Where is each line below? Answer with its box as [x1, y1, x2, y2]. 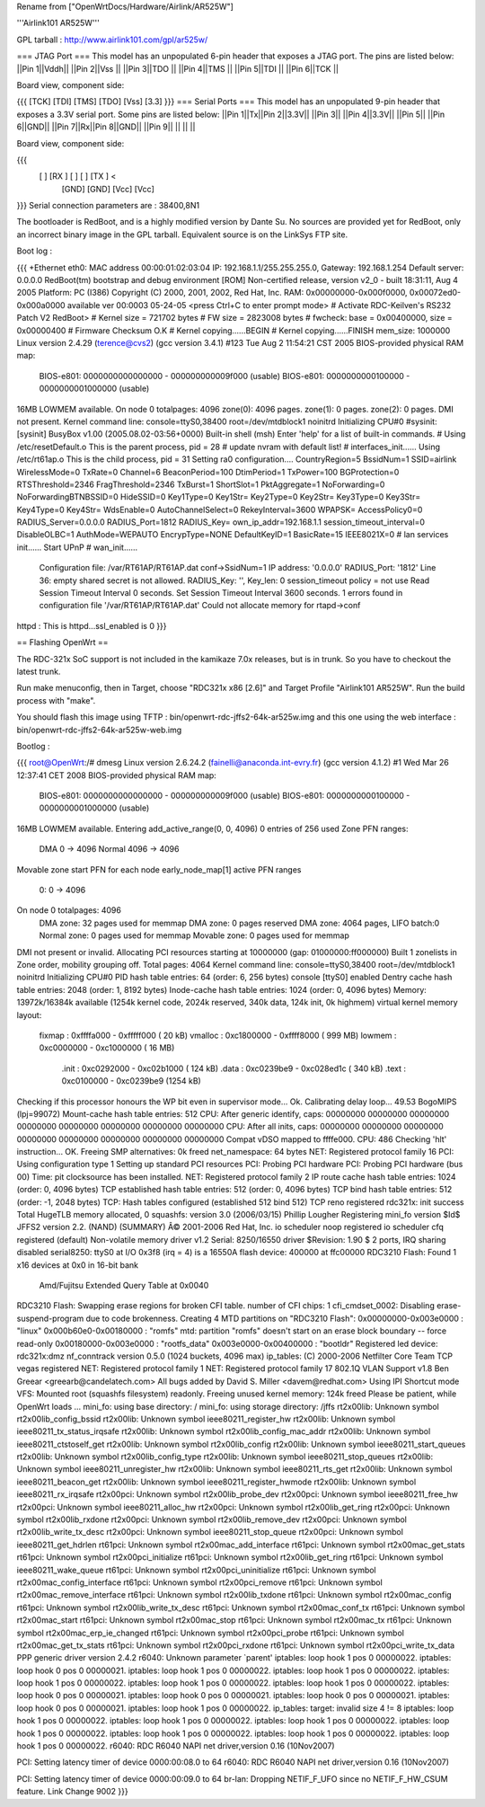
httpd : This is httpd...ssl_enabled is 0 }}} [16, 620, 167, 631]
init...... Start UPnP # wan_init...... [16, 542, 138, 553]
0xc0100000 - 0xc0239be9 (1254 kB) [61, 1076, 201, 1086]
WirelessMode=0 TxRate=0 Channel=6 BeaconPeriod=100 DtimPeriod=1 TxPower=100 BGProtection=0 [16, 466, 400, 477]
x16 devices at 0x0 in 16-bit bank [16, 1259, 139, 1271]
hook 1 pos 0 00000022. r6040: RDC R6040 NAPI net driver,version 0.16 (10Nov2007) [16, 1741, 336, 1751]
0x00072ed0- [409, 288, 462, 298]
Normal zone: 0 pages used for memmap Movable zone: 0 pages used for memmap [39, 930, 349, 941]
